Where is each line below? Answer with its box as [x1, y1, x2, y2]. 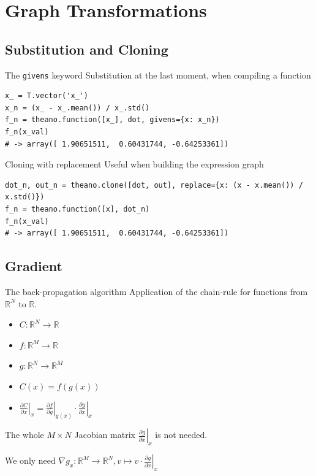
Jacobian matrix [74, 428, 135, 441]
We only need [5, 454, 56, 467]
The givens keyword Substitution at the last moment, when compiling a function [5, 68, 311, 81]
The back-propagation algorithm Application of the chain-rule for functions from [5, 285, 308, 297]
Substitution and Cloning [5, 39, 168, 58]
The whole [5, 428, 44, 441]
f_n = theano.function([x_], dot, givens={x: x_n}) [5, 115, 220, 125]
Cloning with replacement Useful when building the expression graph [5, 158, 264, 171]
